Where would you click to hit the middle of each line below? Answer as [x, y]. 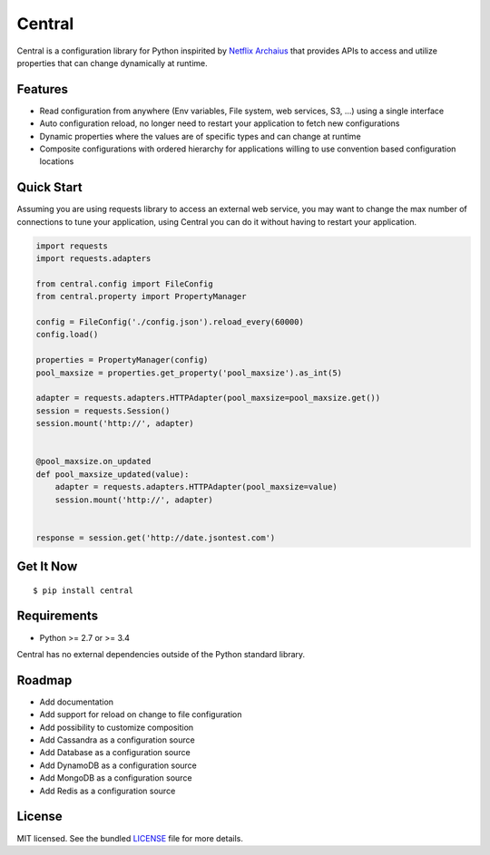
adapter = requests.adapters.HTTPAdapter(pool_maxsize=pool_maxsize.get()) [208, 398]
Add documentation [76, 702]
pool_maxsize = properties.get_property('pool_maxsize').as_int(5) [189, 373]
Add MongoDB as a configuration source [116, 778]
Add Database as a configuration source [115, 753]
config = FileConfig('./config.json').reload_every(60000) [170, 322]
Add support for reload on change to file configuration [141, 714]
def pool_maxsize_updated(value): [113, 474]
